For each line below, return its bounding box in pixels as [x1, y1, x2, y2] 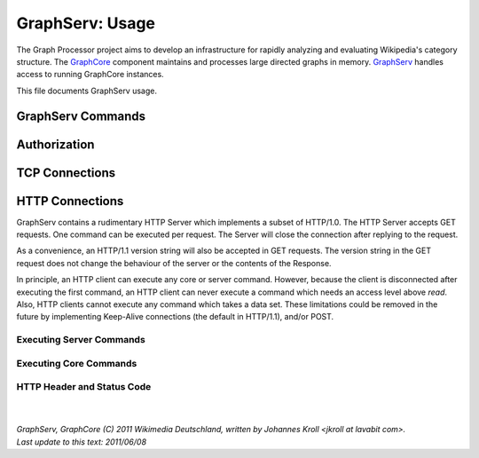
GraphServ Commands [16, 108, 146, 123]
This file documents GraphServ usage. [16, 85, 157, 96]
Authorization [16, 137, 95, 152]
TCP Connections [16, 165, 115, 180]
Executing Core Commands [16, 357, 137, 369]
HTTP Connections [16, 193, 124, 209]
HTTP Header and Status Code [16, 381, 152, 393]
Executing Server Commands [16, 334, 145, 346]
